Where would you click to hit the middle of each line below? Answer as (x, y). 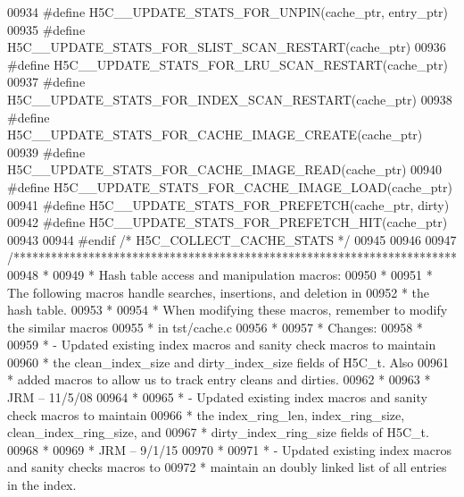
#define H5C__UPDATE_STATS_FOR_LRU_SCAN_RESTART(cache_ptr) (228, 64)
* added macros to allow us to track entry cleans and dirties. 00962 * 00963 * (219, 379)
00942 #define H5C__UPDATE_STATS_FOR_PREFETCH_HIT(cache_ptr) (228, 222)
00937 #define (46, 82)
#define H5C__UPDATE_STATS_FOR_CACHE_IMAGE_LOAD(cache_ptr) (230, 186)
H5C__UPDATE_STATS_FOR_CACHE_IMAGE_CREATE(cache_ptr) (215, 135)
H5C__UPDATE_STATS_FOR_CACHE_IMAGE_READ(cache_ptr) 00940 (225, 169)
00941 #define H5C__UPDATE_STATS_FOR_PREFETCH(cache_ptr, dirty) (228, 204)
